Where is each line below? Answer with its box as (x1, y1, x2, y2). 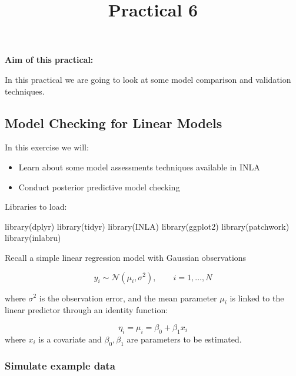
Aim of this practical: (5, 53, 94, 66)
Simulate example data (5, 358, 115, 373)
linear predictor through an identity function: (5, 304, 168, 316)
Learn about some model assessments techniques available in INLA (18, 160, 260, 173)
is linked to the (230, 291, 284, 304)
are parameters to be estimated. (127, 333, 242, 345)
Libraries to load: (5, 200, 67, 213)
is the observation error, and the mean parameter (39, 291, 217, 304)
